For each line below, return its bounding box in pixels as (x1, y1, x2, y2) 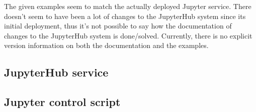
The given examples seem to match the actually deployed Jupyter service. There (4, 1, 251, 11)
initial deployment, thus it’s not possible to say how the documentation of (4, 20, 232, 31)
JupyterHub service (4, 64, 109, 80)
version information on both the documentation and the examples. (4, 40, 209, 50)
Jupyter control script (4, 94, 121, 109)
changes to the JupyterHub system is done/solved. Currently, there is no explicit (4, 30, 252, 40)
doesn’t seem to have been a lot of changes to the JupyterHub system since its (4, 10, 246, 21)
